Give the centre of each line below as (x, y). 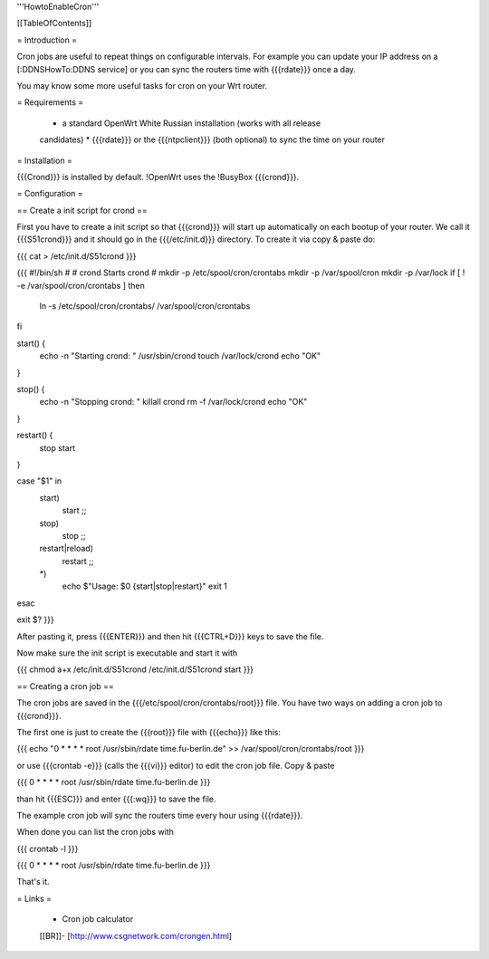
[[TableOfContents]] (54, 24)
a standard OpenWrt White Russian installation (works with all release (192, 123)
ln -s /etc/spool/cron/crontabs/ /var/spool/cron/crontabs (145, 306)
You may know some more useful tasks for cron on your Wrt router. (142, 85)
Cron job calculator (98, 919)
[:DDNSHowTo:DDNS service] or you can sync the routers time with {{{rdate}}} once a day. (187, 69)
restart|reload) (67, 549)
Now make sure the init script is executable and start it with (127, 653)
